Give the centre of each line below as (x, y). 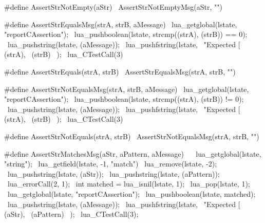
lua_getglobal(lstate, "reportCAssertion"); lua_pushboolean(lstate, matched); (131, 193)
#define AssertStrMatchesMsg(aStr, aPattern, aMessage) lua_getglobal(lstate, (133, 153)
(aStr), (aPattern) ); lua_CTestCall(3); (71, 214)
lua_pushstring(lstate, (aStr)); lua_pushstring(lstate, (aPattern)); (113, 173)
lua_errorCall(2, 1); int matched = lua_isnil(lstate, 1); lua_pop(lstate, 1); (129, 184)
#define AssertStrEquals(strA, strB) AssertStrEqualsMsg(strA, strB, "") (120, 71)
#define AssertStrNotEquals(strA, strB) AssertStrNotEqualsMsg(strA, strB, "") (132, 136)
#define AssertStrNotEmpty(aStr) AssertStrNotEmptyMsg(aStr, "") (113, 7)
